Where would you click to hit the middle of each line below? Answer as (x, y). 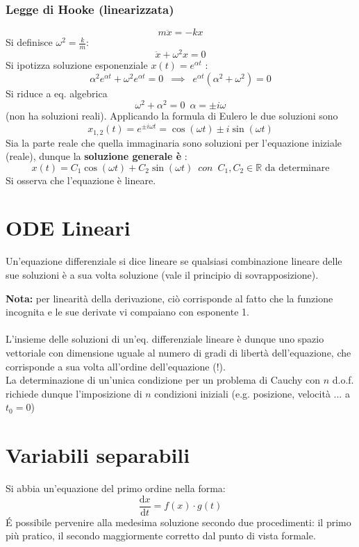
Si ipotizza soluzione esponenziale (77, 65)
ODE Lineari (68, 228)
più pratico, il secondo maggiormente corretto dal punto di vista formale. (161, 536)
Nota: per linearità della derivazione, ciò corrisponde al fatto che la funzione (169, 298)
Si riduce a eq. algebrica (57, 93)
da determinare (297, 168)
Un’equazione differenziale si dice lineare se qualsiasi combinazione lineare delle (174, 261)
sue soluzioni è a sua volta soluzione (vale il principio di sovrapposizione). (162, 275)
